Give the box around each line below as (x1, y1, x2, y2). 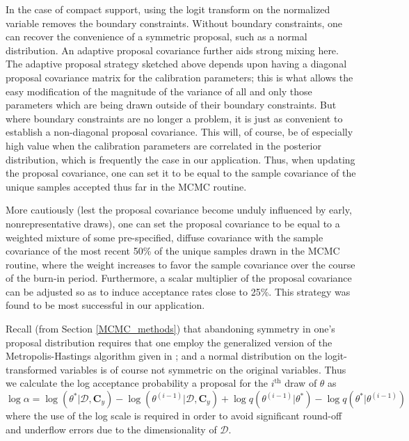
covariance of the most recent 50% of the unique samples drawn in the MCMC (6, 243, 340, 258)
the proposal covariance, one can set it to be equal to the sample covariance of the (6, 166, 356, 180)
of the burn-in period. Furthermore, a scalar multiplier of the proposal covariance (6, 271, 352, 285)
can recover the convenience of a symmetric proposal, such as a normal (6, 29, 307, 44)
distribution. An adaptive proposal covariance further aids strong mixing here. (6, 42, 339, 57)
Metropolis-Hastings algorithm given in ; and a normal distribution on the (6, 348, 322, 363)
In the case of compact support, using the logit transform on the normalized (6, 2, 330, 16)
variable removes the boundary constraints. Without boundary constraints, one (6, 15, 343, 30)
